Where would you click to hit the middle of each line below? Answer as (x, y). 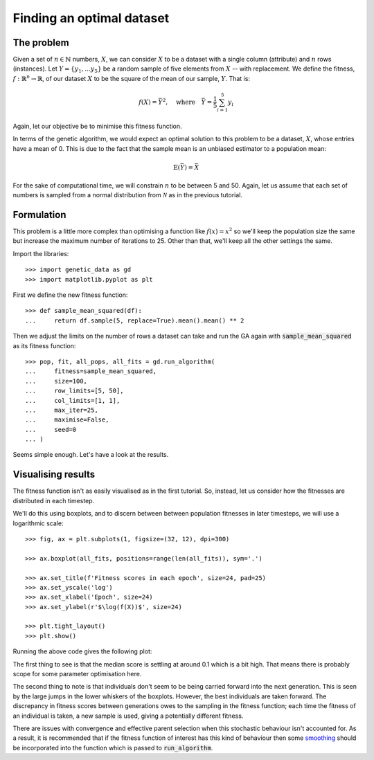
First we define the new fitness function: (70, 295)
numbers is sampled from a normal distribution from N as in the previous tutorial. (127, 195)
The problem (41, 43)
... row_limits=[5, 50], (74, 391)
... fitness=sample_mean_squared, (91, 371)
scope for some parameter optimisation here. (77, 674)
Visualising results (54, 474)
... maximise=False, (67, 420)
